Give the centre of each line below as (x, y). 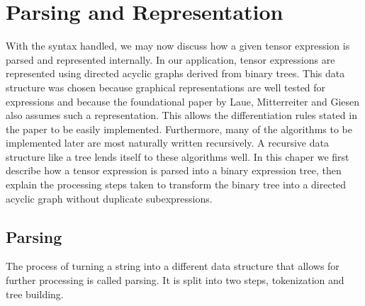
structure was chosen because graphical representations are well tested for (166, 87)
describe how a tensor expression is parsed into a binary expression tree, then (174, 170)
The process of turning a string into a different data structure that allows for (173, 266)
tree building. (35, 294)
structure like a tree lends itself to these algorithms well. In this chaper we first (178, 156)
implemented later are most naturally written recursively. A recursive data (167, 143)
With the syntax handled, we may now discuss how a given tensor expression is (178, 46)
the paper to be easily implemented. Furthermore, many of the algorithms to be (179, 129)
